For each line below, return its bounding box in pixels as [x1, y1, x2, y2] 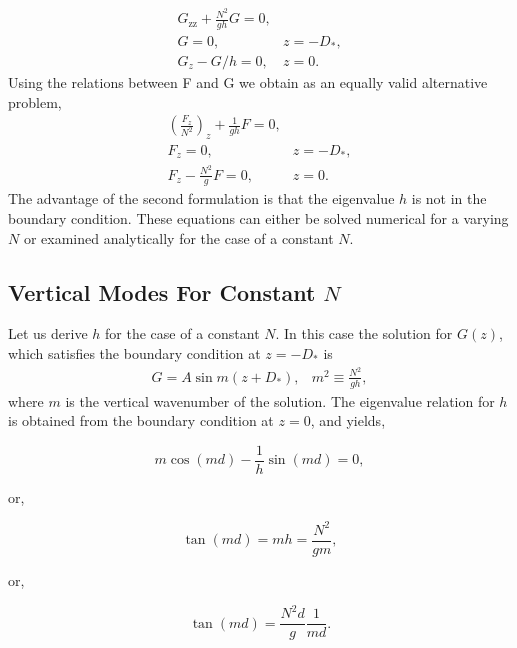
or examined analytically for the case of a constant [23, 227, 334, 248]
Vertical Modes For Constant [8, 276, 316, 307]
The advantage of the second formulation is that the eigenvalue [8, 188, 395, 209]
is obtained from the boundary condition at [8, 410, 274, 431]
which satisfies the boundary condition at [8, 343, 261, 364]
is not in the [411, 188, 487, 209]
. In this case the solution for [275, 323, 453, 344]
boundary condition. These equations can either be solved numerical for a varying [8, 208, 509, 229]
